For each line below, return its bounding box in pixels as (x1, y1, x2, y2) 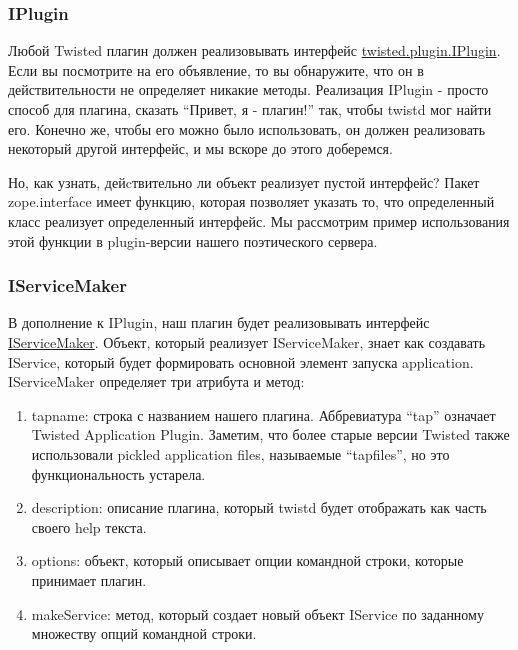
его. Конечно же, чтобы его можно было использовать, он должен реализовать (8, 118, 486, 139)
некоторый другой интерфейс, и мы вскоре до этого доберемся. (8, 138, 393, 159)
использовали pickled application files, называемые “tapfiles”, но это (31, 443, 450, 464)
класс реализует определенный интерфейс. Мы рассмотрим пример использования (8, 210, 510, 231)
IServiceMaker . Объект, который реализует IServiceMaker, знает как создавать (8, 331, 486, 352)
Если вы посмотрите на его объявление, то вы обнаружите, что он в (8, 59, 424, 80)
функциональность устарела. (31, 463, 206, 484)
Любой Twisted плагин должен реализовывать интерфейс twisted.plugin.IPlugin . (8, 40, 501, 61)
